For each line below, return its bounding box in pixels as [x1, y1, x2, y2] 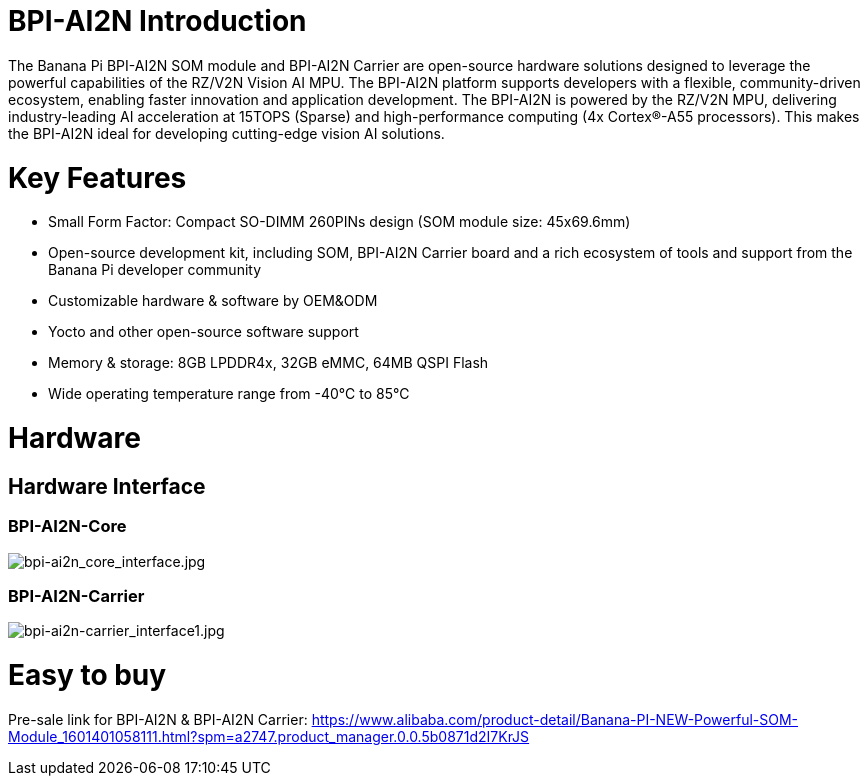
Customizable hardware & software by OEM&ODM [48, 292, 378, 310]
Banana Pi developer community [48, 261, 262, 279]
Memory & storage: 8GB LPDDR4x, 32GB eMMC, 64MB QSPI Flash [48, 354, 489, 372]
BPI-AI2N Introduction [8, 4, 307, 38]
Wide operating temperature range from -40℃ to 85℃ [48, 385, 410, 403]
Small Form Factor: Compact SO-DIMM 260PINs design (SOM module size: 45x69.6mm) [48, 213, 631, 231]
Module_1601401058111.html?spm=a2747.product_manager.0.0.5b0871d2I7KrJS [8, 727, 530, 745]
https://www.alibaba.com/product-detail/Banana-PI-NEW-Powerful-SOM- [311, 710, 799, 728]
